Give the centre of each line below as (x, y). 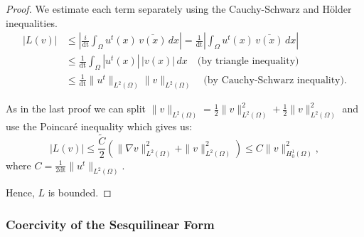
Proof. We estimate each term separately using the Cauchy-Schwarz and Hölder (179, 9)
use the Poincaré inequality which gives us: (99, 126)
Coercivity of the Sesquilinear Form (110, 224)
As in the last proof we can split (76, 109)
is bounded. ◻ (80, 193)
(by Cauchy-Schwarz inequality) (274, 80)
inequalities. (32, 22)
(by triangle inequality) (248, 62)
